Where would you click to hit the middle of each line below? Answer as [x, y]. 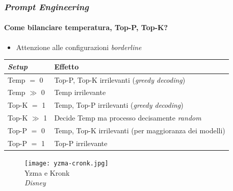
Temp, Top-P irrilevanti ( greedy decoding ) [119, 105]
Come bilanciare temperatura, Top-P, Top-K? [86, 27]
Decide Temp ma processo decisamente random [128, 118]
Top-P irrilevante [81, 143]
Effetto [67, 66]
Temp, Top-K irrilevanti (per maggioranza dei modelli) [140, 130]
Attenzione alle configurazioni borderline [79, 47]
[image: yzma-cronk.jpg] [67, 163]
